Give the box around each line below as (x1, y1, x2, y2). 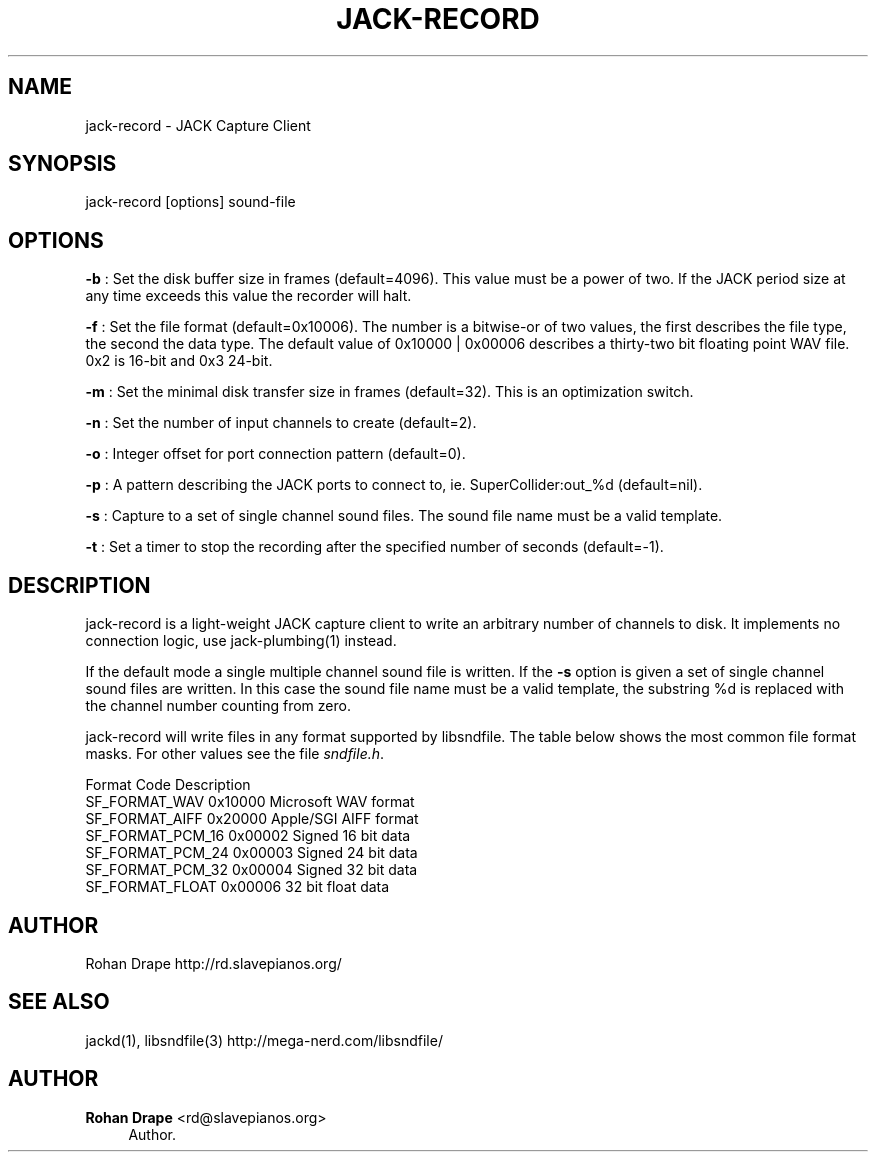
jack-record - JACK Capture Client (85, 116, 311, 134)
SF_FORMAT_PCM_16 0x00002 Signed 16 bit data (85, 827, 411, 845)
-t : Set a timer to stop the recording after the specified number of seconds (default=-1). (85, 538, 664, 556)
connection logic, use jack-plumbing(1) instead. (85, 632, 397, 650)
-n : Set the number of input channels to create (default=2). (85, 414, 477, 432)
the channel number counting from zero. (85, 697, 351, 715)
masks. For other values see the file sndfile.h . (85, 745, 385, 763)
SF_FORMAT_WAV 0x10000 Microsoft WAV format (85, 793, 415, 811)
